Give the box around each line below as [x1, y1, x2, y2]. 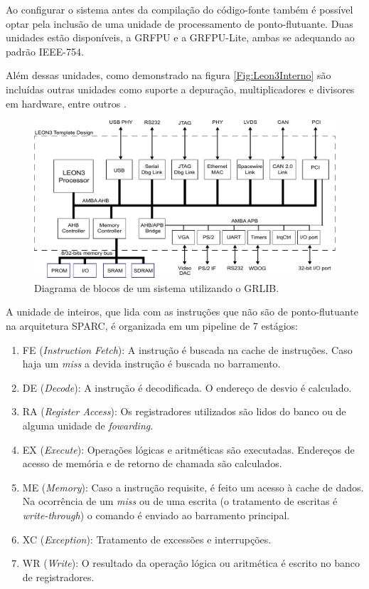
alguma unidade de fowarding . [22, 418, 154, 433]
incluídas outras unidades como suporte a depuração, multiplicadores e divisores [6, 81, 355, 96]
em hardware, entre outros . [6, 95, 127, 110]
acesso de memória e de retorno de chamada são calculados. [22, 456, 282, 471]
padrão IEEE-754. [6, 43, 84, 58]
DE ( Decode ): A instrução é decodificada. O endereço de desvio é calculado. [22, 380, 352, 395]
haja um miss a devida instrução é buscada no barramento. [22, 356, 281, 371]
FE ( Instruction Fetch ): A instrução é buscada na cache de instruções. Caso [22, 342, 353, 357]
